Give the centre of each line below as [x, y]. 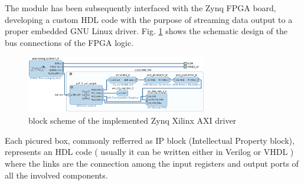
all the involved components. [56, 175]
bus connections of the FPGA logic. [69, 42]
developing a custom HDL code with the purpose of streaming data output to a [149, 19]
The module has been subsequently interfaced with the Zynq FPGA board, [140, 8]
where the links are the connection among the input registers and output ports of [152, 163]
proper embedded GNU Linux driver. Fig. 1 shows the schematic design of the [146, 31]
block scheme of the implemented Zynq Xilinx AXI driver [133, 120]
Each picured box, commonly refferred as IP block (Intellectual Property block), [150, 140]
